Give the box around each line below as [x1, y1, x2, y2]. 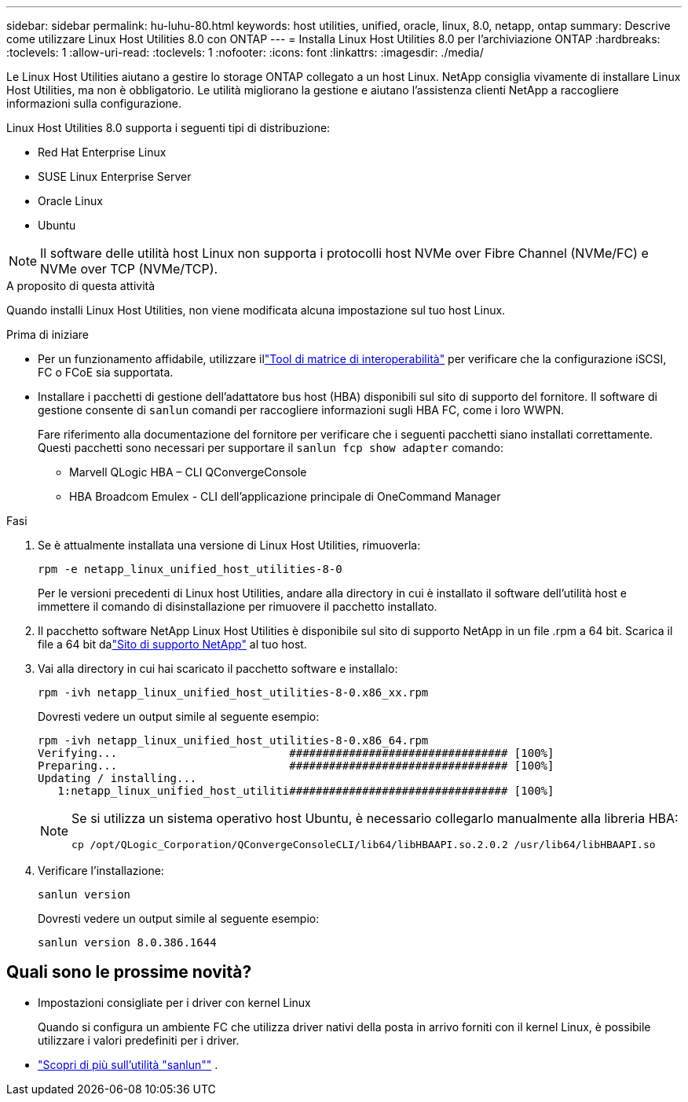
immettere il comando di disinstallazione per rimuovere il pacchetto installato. [38, 600, 437, 613]
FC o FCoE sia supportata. [38, 365, 174, 379]
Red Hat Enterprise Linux [38, 145, 167, 159]
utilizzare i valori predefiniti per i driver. [38, 1033, 240, 1047]
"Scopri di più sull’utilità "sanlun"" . [38, 1057, 218, 1071]
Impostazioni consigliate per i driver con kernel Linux [38, 995, 311, 1009]
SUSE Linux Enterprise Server [38, 170, 192, 183]
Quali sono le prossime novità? [6, 962, 252, 983]
